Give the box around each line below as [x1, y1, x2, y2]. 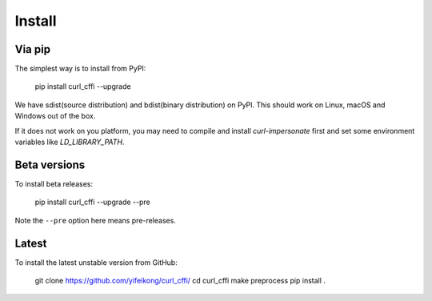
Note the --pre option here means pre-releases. [14, 215, 176, 225]
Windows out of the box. [14, 111, 96, 121]
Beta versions [14, 158, 86, 171]
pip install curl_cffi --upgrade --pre [34, 197, 151, 207]
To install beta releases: [14, 179, 94, 188]
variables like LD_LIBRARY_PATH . [14, 137, 125, 147]
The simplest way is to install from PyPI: [14, 64, 146, 74]
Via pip [14, 42, 51, 56]
